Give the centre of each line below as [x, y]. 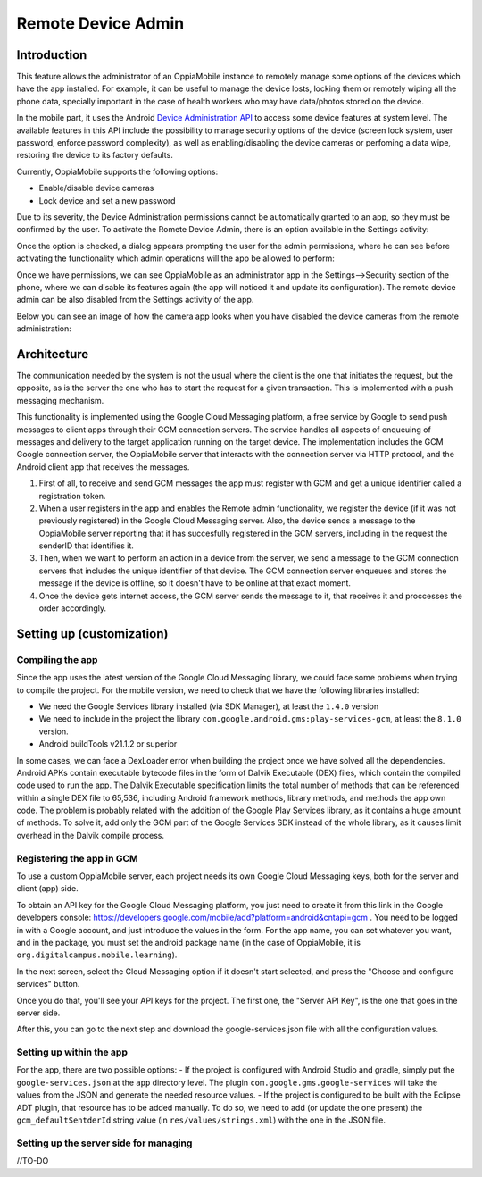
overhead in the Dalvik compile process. [91, 835]
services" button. [48, 984]
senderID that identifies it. [86, 546]
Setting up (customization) [92, 634]
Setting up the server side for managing [104, 1143]
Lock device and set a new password [107, 200]
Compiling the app [57, 659]
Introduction [52, 55]
